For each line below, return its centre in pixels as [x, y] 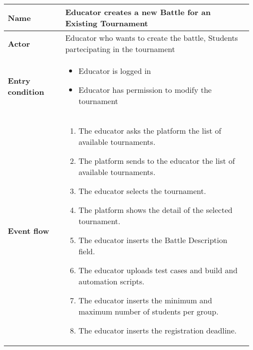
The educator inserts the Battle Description [153, 240]
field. [87, 251]
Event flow [28, 230]
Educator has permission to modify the [145, 90]
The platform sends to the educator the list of [157, 161]
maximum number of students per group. [148, 311]
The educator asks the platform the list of [150, 131]
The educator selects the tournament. [142, 191]
